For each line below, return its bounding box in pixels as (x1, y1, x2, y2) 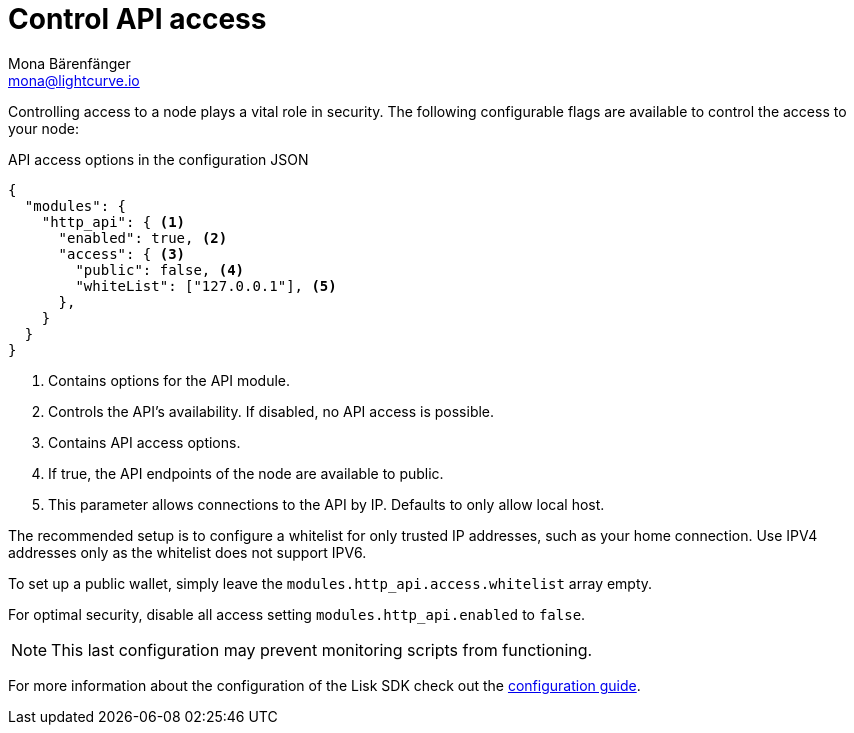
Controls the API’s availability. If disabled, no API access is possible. (48, 402, 495, 420)
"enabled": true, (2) (58, 229, 228, 246)
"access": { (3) (58, 245, 186, 262)
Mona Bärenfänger (8, 54, 131, 72)
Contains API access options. (48, 433, 241, 451)
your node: (8, 119, 79, 137)
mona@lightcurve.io (8, 71, 140, 89)
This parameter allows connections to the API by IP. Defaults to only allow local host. (48, 495, 605, 513)
